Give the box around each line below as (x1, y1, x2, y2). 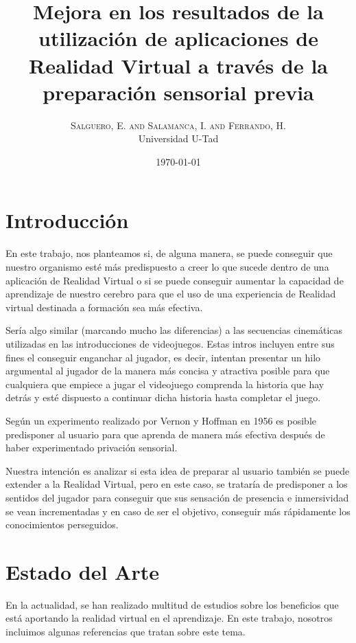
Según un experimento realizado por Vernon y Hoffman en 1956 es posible (5, 413, 316, 427)
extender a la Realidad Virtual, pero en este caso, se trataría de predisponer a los (5, 477, 348, 491)
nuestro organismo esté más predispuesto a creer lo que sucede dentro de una (5, 260, 329, 273)
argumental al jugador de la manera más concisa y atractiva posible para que (5, 363, 330, 378)
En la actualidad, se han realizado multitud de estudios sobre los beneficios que (5, 597, 339, 611)
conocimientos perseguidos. (5, 517, 119, 532)
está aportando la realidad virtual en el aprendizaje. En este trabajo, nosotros (5, 611, 333, 625)
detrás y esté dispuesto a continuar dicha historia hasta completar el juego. (5, 390, 321, 405)
